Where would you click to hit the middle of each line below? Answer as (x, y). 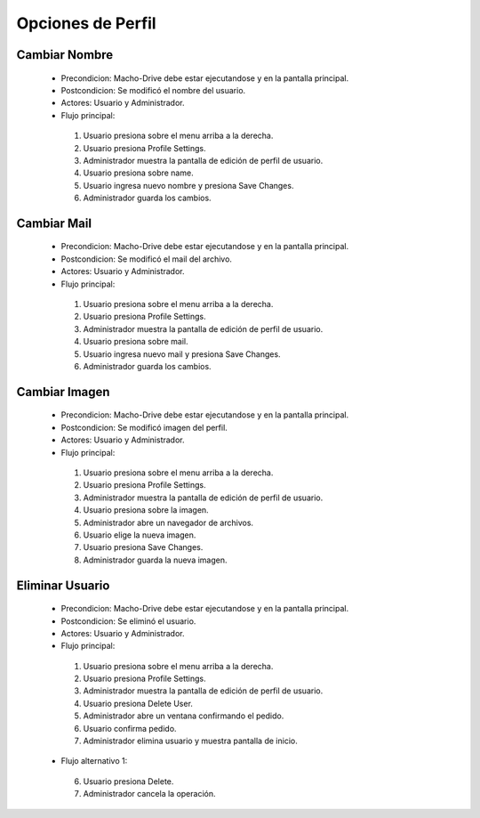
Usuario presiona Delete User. (138, 703)
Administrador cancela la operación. (149, 794)
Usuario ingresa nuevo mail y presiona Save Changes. (182, 354)
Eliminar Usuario (63, 585)
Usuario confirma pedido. (130, 728)
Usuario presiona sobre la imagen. (146, 510)
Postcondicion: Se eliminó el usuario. (128, 621)
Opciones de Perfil (86, 23)
